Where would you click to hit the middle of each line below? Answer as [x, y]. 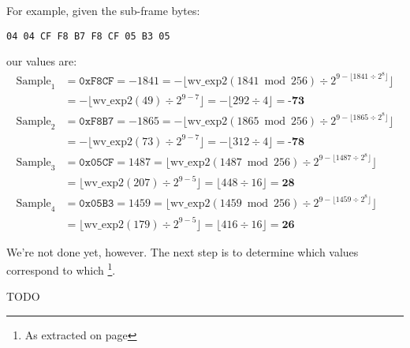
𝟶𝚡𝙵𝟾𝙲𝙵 [97, 81]
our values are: [42, 61]
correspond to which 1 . [61, 269]
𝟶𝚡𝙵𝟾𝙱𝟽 [97, 122]
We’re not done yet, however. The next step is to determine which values [183, 251]
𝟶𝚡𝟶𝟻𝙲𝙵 [97, 162]
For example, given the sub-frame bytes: [103, 10]
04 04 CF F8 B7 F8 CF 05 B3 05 [88, 36]
